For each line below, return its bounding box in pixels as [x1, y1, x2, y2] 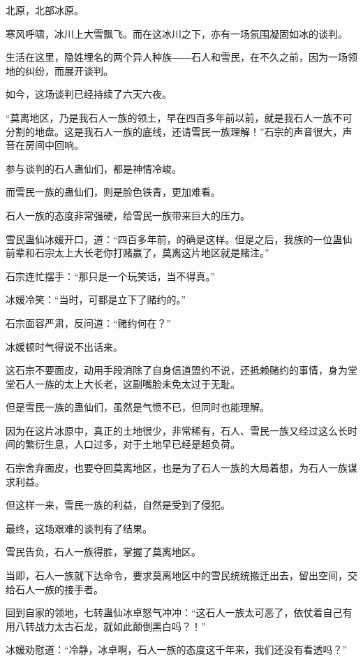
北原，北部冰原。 [6, 3, 84, 17]
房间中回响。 [24, 138, 84, 152]
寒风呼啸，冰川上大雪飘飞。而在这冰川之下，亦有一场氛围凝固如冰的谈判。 [6, 26, 348, 41]
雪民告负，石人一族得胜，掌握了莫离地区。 [6, 544, 201, 559]
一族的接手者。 [34, 581, 103, 596]
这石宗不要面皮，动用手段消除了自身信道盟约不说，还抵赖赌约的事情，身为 [6, 363, 348, 377]
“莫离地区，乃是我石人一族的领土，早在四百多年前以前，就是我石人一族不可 [6, 110, 353, 124]
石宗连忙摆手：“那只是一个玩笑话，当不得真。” [6, 268, 216, 283]
